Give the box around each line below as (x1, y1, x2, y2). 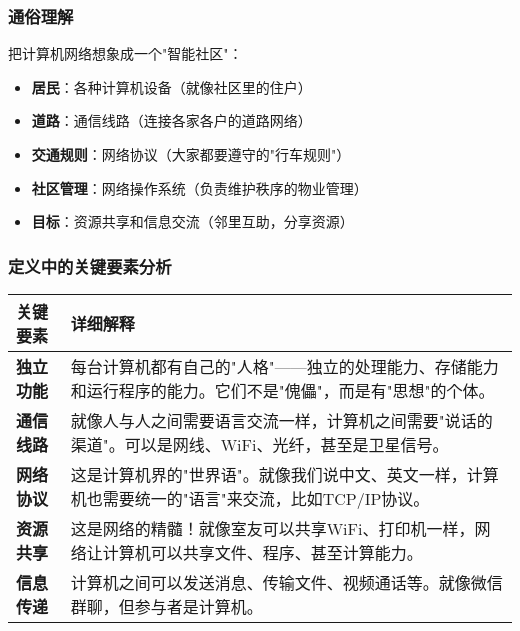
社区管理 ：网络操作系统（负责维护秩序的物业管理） (31, 177, 368, 198)
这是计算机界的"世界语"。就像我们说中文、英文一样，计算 (70, 463, 499, 486)
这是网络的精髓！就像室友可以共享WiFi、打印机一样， (70, 517, 475, 540)
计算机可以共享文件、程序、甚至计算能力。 (102, 541, 423, 564)
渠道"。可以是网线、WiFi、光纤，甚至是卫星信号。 (70, 433, 449, 456)
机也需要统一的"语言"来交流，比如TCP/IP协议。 (70, 487, 430, 510)
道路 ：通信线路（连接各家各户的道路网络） (31, 110, 312, 131)
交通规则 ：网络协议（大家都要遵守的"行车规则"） (31, 144, 351, 164)
